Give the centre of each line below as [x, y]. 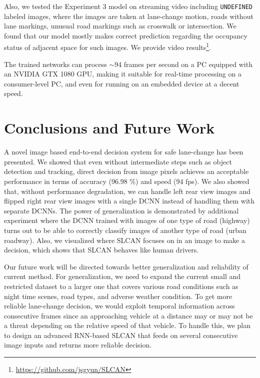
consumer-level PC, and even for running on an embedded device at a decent [122, 83]
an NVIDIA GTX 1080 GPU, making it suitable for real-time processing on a [123, 74]
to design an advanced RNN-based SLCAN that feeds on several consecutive [121, 335]
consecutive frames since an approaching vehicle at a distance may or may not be [128, 315]
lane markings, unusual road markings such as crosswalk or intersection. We [120, 26]
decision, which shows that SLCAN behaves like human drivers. [101, 250]
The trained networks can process [55, 64]
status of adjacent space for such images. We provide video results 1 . [108, 46]
